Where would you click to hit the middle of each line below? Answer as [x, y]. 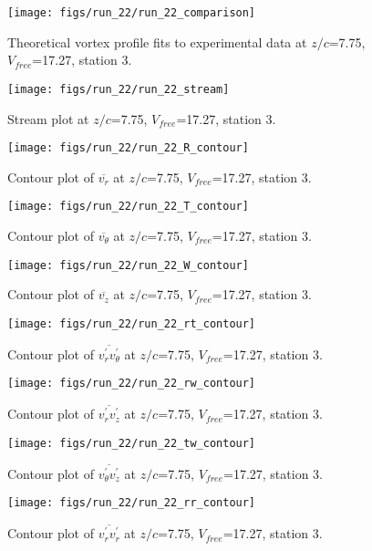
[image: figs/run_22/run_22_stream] [119, 89]
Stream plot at [48, 118]
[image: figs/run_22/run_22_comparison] [132, 13]
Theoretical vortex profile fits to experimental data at [157, 42]
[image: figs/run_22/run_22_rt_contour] [132, 323]
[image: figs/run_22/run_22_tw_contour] [132, 443]
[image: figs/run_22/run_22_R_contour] [128, 148]
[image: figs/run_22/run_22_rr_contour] [132, 503]
